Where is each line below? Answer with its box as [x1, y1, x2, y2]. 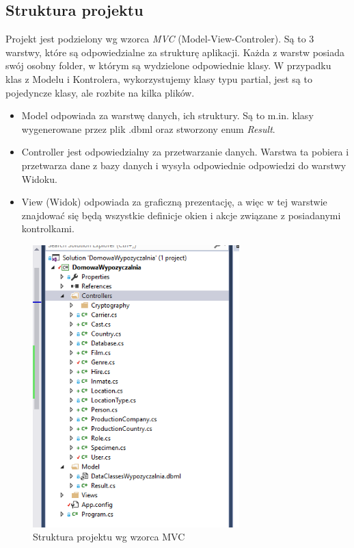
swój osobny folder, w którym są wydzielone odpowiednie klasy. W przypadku [5, 58, 331, 73]
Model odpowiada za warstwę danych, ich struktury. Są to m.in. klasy [21, 108, 314, 123]
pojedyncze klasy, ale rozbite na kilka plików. [5, 85, 195, 99]
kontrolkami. [21, 221, 74, 236]
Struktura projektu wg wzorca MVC [33, 530, 185, 544]
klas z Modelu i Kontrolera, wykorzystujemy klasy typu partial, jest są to [5, 71, 312, 86]
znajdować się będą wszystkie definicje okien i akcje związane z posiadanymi [21, 208, 341, 222]
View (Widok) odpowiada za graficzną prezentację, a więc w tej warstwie [21, 195, 327, 209]
